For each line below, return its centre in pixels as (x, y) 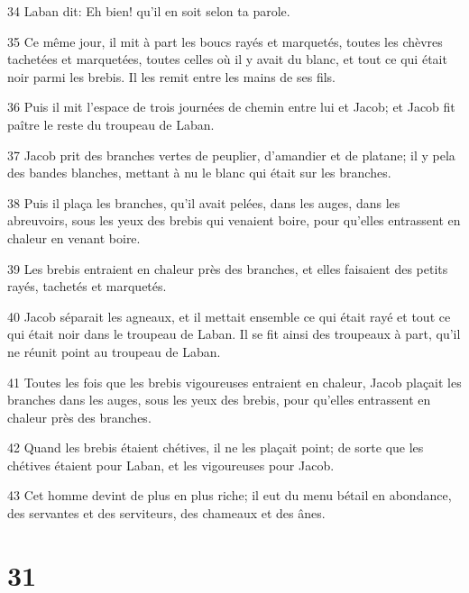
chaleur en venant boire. (74, 237)
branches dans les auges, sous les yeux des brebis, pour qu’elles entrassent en (219, 400)
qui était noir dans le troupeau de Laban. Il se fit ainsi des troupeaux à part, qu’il (234, 334)
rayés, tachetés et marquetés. (87, 286)
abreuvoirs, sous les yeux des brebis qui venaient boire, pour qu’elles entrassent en (234, 220)
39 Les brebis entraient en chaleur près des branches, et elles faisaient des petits (228, 268)
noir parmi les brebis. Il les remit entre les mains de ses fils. (171, 76)
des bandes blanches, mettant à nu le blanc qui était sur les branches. (199, 173)
